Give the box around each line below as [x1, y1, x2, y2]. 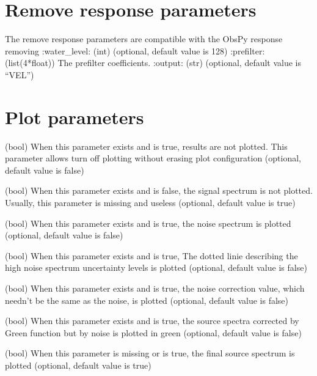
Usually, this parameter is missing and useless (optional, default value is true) [5, 196, 296, 208]
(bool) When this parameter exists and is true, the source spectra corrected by [5, 314, 299, 327]
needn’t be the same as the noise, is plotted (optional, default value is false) [5, 293, 289, 306]
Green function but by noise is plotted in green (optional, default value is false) [5, 326, 302, 339]
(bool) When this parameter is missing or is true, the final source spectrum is [5, 347, 295, 359]
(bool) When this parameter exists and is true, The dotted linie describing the [5, 249, 298, 262]
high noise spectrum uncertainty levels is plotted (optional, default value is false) [5, 261, 307, 274]
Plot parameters [5, 104, 144, 129]
